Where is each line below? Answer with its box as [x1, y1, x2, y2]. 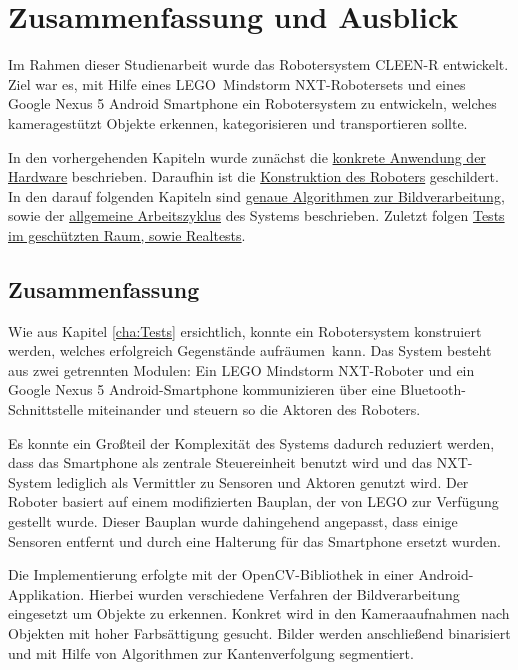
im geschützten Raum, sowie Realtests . [8, 224, 246, 245]
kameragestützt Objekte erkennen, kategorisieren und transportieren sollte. [8, 112, 468, 133]
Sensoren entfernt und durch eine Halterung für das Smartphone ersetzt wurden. [8, 530, 501, 551]
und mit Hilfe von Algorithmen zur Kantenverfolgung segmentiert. [8, 642, 414, 663]
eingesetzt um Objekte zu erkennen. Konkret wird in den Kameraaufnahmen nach [8, 603, 510, 624]
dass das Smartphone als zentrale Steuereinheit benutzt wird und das [8, 452, 433, 473]
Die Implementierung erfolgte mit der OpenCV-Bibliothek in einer [8, 564, 414, 585]
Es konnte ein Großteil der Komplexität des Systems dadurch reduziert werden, [8, 432, 495, 453]
